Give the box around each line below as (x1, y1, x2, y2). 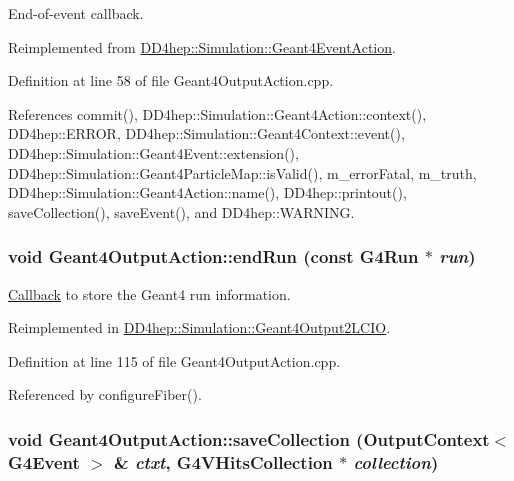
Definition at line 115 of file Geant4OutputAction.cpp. (8, 350, 341, 371)
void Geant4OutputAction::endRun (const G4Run (8, 244, 419, 269)
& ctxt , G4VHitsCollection (113, 449, 333, 474)
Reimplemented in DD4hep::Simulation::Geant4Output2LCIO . (8, 317, 391, 338)
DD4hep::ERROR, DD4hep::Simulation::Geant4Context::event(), (8, 123, 405, 144)
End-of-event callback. (8, 3, 144, 23)
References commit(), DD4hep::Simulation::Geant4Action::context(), (8, 103, 427, 124)
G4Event (8, 449, 80, 474)
